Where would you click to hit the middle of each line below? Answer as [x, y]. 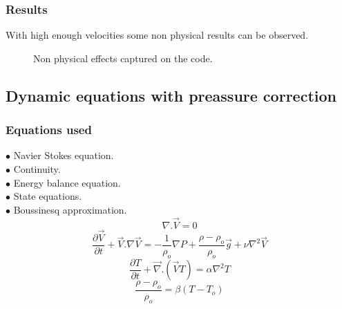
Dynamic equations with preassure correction [171, 95]
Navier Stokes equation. [64, 155]
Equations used [49, 130]
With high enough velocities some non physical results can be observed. [157, 35]
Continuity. [37, 169]
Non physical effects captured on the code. [123, 58]
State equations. [48, 196]
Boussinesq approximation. [70, 209]
